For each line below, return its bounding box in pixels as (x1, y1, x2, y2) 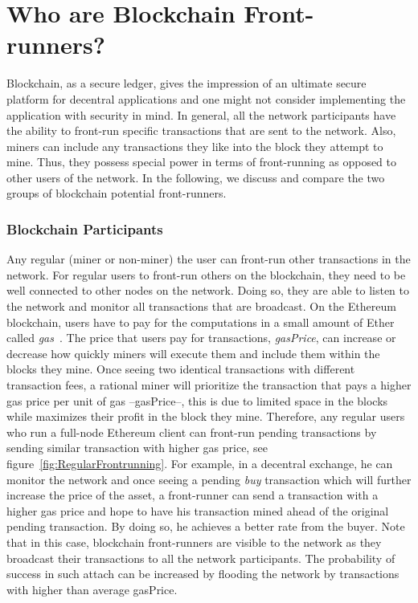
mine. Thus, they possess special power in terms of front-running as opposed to (6, 153, 397, 170)
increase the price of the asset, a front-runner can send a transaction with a (6, 487, 379, 503)
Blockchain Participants (6, 218, 163, 238)
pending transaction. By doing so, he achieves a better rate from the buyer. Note (6, 518, 405, 535)
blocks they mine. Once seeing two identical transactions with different (6, 361, 355, 377)
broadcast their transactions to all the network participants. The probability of (6, 549, 395, 566)
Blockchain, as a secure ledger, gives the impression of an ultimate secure (6, 75, 367, 92)
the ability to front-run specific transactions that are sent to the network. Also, (6, 122, 396, 139)
